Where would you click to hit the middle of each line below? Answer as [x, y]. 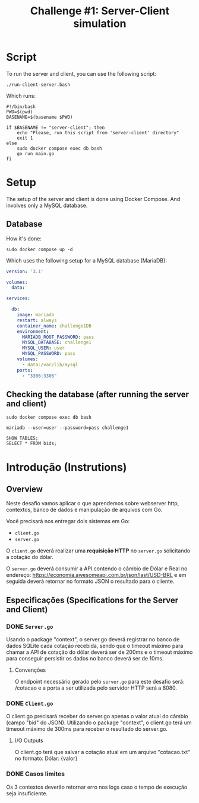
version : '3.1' [25, 271]
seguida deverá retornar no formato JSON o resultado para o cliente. [90, 581]
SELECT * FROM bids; [32, 444]
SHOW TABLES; [22, 438]
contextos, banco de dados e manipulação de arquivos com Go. [84, 510]
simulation [100, 24]
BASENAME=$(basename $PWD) [40, 117]
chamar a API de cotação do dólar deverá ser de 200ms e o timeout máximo [99, 652]
